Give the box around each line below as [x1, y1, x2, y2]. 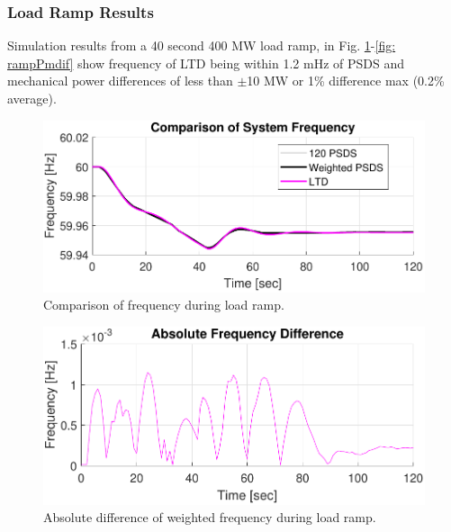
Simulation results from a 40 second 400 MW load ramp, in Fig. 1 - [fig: [7, 36, 396, 55]
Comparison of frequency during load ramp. [43, 295, 284, 314]
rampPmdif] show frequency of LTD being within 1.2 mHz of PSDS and [7, 53, 405, 72]
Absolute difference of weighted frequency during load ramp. [43, 508, 376, 527]
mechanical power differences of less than [7, 71, 233, 90]
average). [7, 89, 57, 107]
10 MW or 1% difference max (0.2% [247, 71, 445, 90]
